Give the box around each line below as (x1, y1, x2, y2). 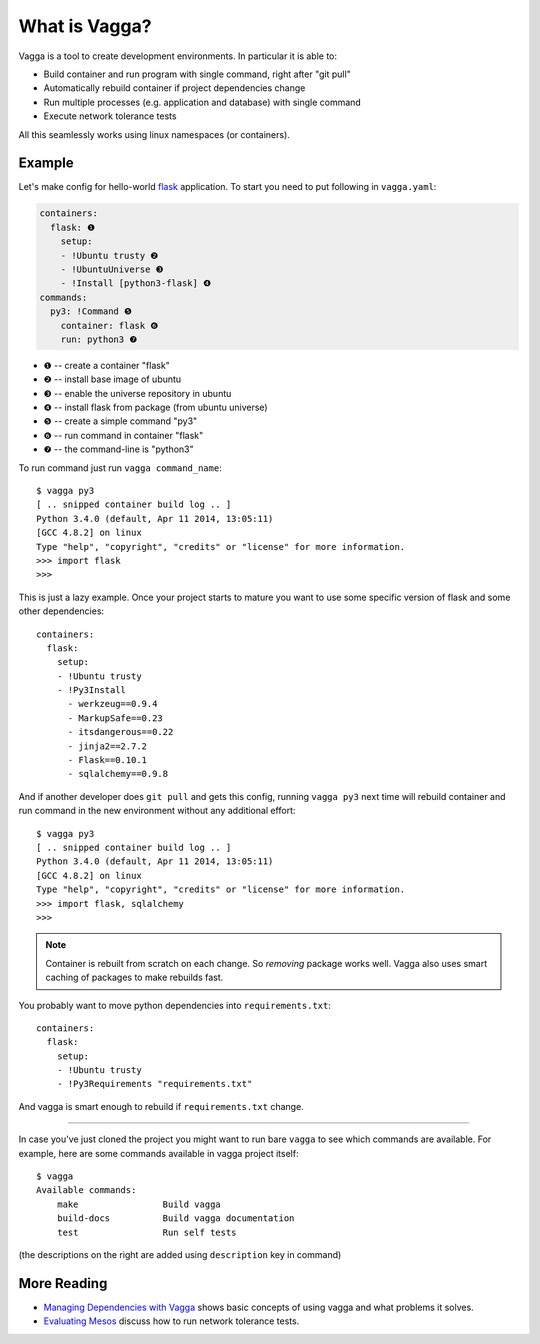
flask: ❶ (50, 221, 96, 233)
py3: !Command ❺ (50, 306, 133, 317)
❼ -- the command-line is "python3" (43, 443, 194, 455)
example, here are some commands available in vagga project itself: (18, 1147, 299, 1159)
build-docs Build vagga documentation (56, 1213, 295, 1224)
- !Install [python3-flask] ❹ (60, 278, 212, 289)
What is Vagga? (18, 15, 152, 37)
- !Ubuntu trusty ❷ (60, 250, 159, 261)
